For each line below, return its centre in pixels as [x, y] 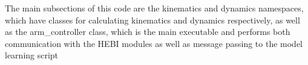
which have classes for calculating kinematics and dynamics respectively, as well [152, 20]
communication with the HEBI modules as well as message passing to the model [154, 43]
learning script [32, 55]
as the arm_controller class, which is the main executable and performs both [148, 32]
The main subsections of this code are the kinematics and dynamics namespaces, [154, 8]
